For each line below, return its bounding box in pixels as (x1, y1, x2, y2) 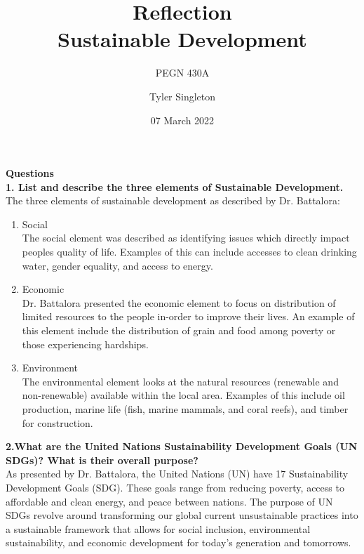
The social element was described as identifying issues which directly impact (22, 230, 350, 245)
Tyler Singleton (149, 88, 216, 103)
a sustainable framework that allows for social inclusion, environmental (6, 521, 311, 536)
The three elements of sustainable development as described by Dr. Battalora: (6, 193, 340, 208)
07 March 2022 (150, 112, 215, 127)
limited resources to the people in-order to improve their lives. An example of (22, 309, 355, 324)
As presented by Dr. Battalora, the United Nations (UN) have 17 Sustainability (6, 466, 349, 481)
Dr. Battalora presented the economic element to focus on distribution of (22, 295, 336, 310)
